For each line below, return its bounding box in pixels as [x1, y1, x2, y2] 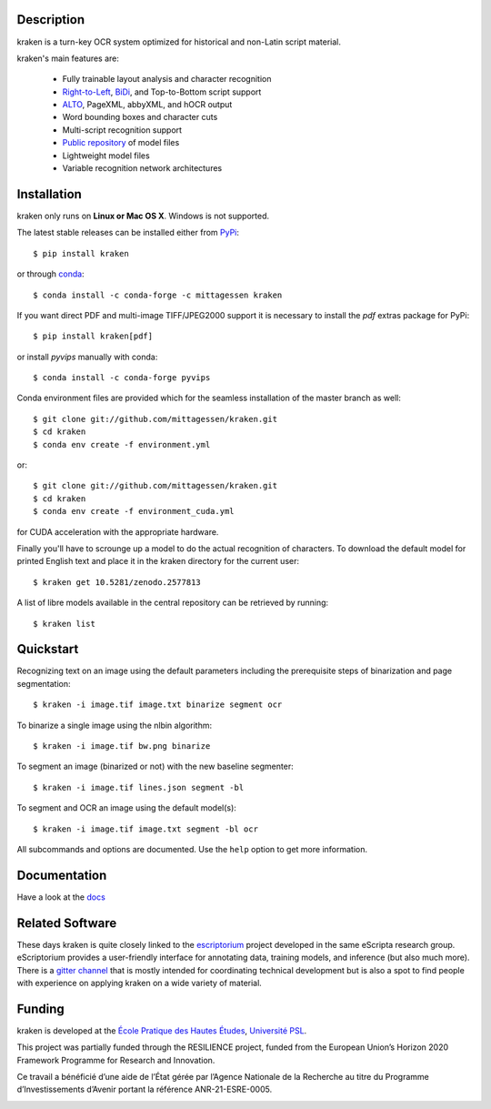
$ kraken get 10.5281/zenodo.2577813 [33, 577, 202, 587]
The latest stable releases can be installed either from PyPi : [16, 227, 240, 238]
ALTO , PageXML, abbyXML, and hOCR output [62, 99, 233, 110]
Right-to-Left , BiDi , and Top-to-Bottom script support [62, 86, 262, 97]
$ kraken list [33, 619, 95, 629]
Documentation [16, 867, 107, 882]
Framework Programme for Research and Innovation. [16, 1054, 215, 1065]
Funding [16, 1001, 65, 1016]
